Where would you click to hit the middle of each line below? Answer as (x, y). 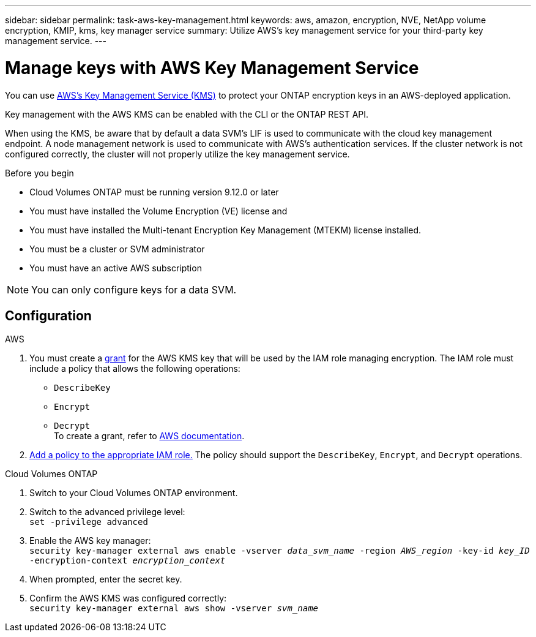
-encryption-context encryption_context (128, 561)
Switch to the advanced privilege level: (107, 512)
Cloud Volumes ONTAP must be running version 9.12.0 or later (154, 192)
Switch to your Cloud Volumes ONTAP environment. (134, 493)
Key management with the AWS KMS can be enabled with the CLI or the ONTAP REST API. (187, 114)
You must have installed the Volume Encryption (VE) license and (158, 211)
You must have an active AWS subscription (116, 268)
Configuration (48, 315)
